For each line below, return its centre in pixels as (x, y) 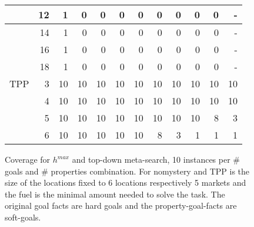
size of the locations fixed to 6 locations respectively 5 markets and (126, 182)
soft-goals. (23, 217)
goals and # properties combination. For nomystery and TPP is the (127, 171)
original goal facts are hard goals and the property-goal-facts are (121, 205)
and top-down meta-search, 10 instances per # (156, 159)
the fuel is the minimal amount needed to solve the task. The (115, 194)
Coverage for (28, 159)
